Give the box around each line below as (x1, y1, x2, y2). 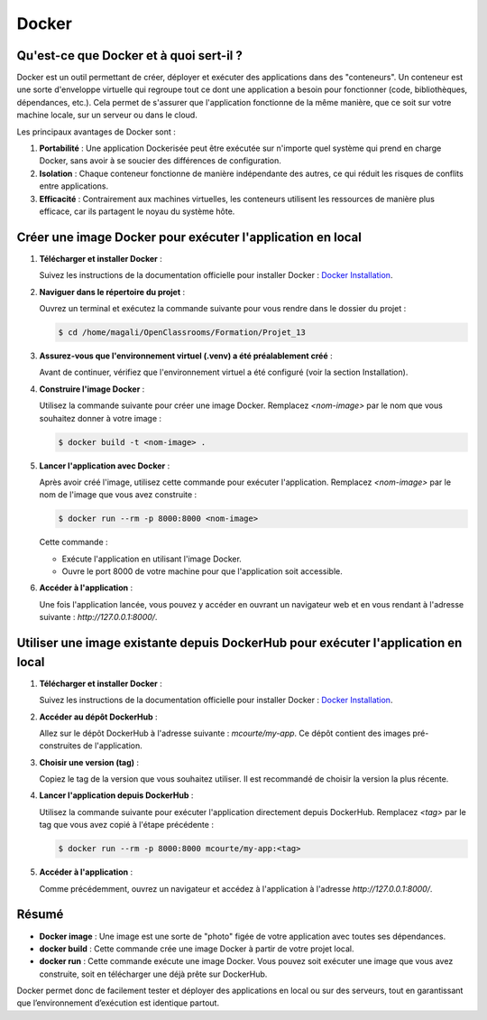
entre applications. (39, 181, 108, 191)
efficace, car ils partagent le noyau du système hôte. (39, 206, 235, 217)
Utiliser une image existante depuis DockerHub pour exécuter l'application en (16, 635, 463, 651)
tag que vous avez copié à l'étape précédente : (39, 820, 214, 830)
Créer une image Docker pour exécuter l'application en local (16, 229, 363, 245)
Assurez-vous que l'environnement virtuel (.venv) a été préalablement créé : (39, 350, 333, 361)
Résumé (16, 907, 64, 923)
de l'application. (82, 740, 143, 751)
